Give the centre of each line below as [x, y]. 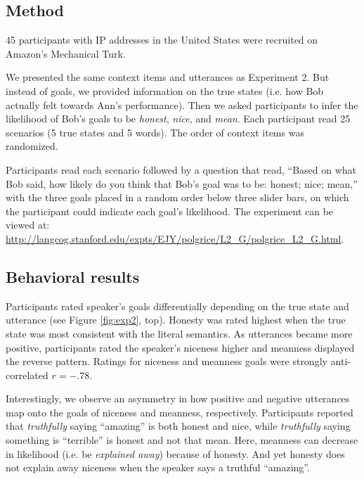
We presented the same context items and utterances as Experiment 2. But [168, 77]
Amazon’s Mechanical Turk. [66, 53]
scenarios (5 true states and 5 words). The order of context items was [155, 132]
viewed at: [28, 225]
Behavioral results [73, 276]
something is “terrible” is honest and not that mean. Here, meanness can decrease [182, 440]
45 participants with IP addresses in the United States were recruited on [162, 40]
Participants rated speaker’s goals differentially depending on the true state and [177, 306]
